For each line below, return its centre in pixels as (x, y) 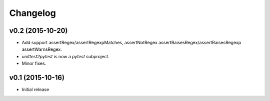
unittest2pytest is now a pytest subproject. (65, 56)
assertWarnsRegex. (42, 49)
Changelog (32, 13)
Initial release (35, 90)
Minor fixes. (34, 63)
